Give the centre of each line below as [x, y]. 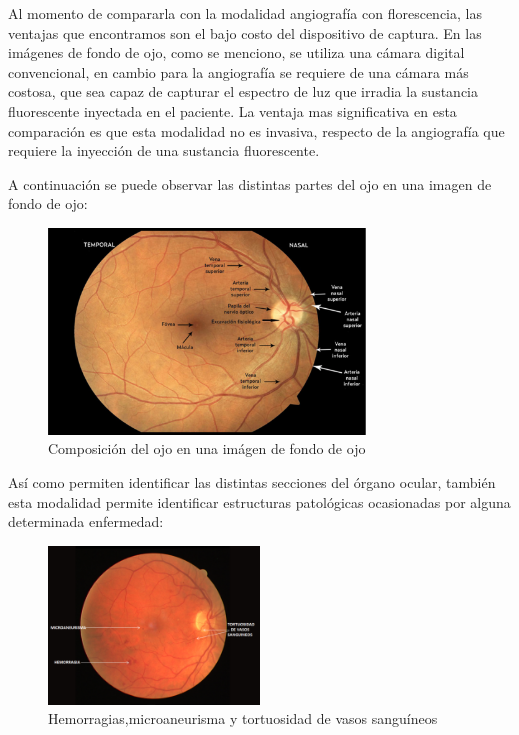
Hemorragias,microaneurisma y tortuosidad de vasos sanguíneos [243, 718]
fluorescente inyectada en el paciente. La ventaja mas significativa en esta [232, 110]
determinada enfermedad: [86, 521]
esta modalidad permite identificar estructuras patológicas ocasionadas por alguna [259, 501]
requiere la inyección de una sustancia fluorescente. [164, 150]
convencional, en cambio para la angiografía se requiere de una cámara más [238, 71]
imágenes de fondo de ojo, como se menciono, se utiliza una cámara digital [236, 52]
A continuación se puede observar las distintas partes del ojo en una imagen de [250, 183]
